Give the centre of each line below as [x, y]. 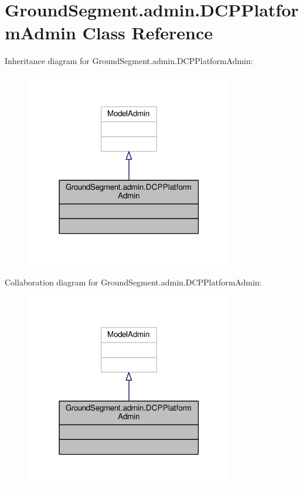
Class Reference [148, 33]
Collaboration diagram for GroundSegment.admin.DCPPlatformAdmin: [133, 282]
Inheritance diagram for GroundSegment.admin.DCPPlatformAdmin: [129, 61]
